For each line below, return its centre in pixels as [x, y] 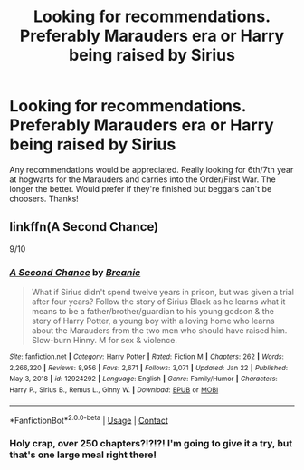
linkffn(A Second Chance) [84, 227]
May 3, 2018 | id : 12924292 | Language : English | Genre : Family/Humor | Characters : [143, 379]
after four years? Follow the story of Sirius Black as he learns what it [158, 302]
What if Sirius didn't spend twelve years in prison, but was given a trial [162, 293]
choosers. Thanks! [44, 198]
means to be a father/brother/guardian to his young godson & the [152, 312]
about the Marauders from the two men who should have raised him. [159, 331]
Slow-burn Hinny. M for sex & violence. [104, 341]
